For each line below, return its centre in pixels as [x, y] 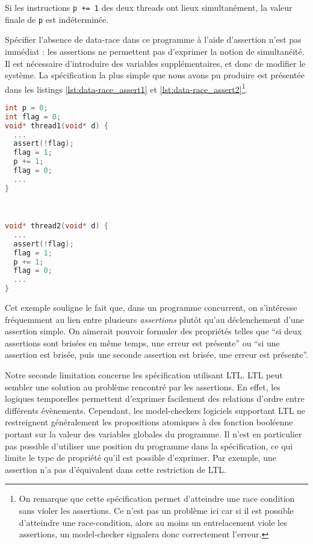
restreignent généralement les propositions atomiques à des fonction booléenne [149, 422]
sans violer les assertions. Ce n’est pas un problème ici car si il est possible [156, 510]
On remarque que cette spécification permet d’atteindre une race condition [157, 499]
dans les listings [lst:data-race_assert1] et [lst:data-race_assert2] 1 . [126, 88]
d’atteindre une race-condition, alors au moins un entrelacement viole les [153, 522]
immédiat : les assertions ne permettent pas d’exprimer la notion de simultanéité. [155, 51]
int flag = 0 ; [33, 117]
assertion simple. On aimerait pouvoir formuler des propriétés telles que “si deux [153, 331]
